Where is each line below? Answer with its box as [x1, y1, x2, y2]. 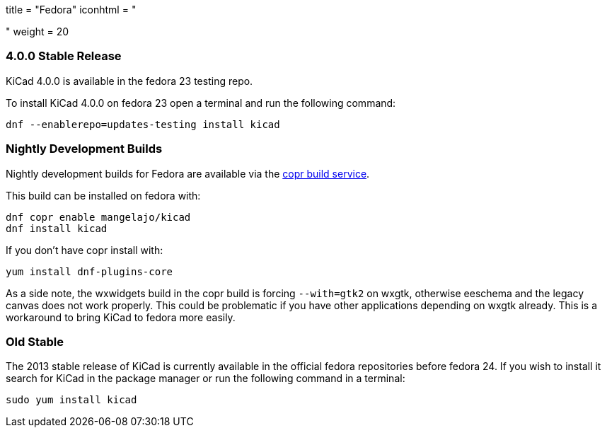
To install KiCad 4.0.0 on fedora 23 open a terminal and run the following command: [6, 96, 396, 109]
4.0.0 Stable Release [6, 49, 122, 64]
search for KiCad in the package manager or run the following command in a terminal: [6, 372, 405, 385]
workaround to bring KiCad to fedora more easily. [6, 311, 236, 323]
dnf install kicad [6, 222, 108, 234]
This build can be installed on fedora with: [6, 189, 201, 202]
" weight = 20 [6, 25, 69, 37]
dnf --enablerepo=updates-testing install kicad [6, 118, 280, 130]
